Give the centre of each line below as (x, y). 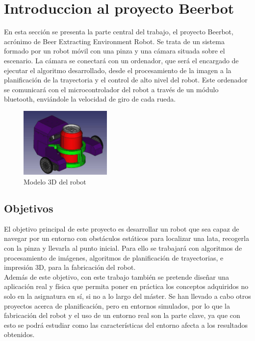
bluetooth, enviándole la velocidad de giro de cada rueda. (90, 99)
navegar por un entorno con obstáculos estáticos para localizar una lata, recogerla (127, 238)
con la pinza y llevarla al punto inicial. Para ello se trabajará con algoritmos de (123, 248)
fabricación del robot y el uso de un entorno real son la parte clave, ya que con (122, 315)
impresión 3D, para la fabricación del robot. (70, 267)
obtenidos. (19, 334)
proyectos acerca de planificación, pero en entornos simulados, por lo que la (117, 305)
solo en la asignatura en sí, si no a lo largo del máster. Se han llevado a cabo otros (127, 296)
